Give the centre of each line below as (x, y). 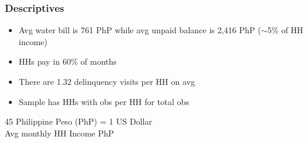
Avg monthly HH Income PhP (60, 133)
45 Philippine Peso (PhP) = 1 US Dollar (78, 121)
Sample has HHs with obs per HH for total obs (104, 101)
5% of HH (285, 30)
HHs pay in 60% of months (68, 61)
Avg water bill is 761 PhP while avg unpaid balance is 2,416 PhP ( (140, 30)
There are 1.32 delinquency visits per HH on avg (107, 81)
